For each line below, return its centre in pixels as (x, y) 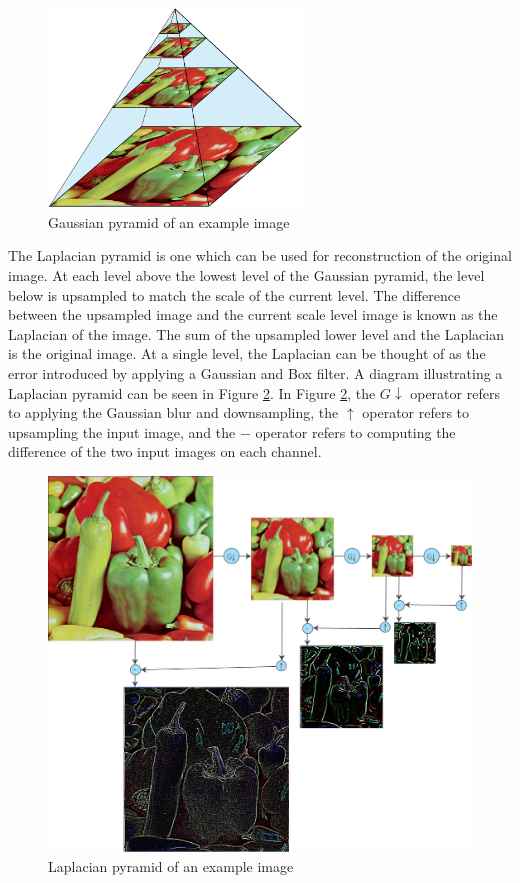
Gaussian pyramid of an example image (169, 221)
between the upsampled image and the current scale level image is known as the (253, 314)
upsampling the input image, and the (122, 431)
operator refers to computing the (355, 431)
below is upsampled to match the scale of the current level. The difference (234, 294)
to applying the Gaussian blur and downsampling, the (173, 412)
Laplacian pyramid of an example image (171, 865)
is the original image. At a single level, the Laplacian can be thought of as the (247, 353)
